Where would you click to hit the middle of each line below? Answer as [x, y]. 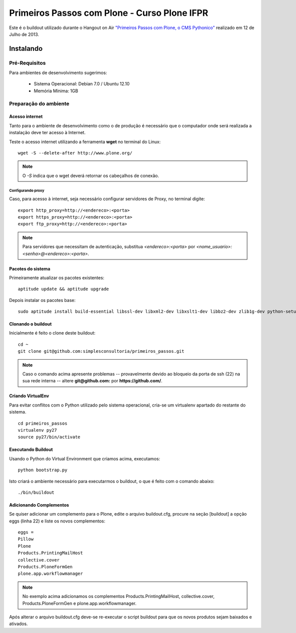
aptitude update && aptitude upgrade [64, 289]
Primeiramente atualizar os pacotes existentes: [57, 278]
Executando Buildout [31, 449]
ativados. [18, 624]
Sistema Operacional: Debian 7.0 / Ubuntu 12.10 [82, 84]
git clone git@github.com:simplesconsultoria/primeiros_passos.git [101, 351]
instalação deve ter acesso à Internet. [47, 133]
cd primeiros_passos [43, 423]
